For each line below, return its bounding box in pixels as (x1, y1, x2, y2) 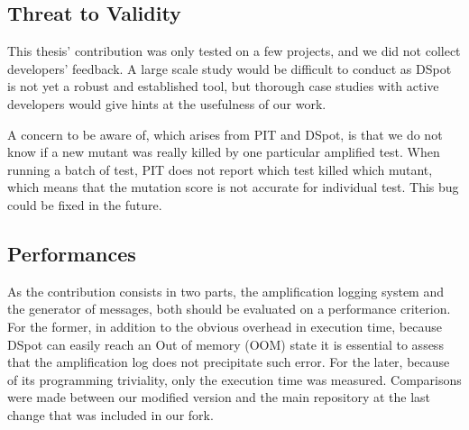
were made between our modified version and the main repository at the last (7, 388, 431, 407)
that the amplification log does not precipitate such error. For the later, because (7, 352, 450, 371)
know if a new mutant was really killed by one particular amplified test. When (7, 142, 440, 161)
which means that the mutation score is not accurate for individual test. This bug (7, 178, 459, 197)
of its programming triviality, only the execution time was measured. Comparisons (7, 370, 462, 389)
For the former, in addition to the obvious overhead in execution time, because (7, 316, 442, 335)
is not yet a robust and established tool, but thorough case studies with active (7, 77, 439, 96)
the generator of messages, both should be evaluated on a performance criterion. (7, 299, 451, 318)
